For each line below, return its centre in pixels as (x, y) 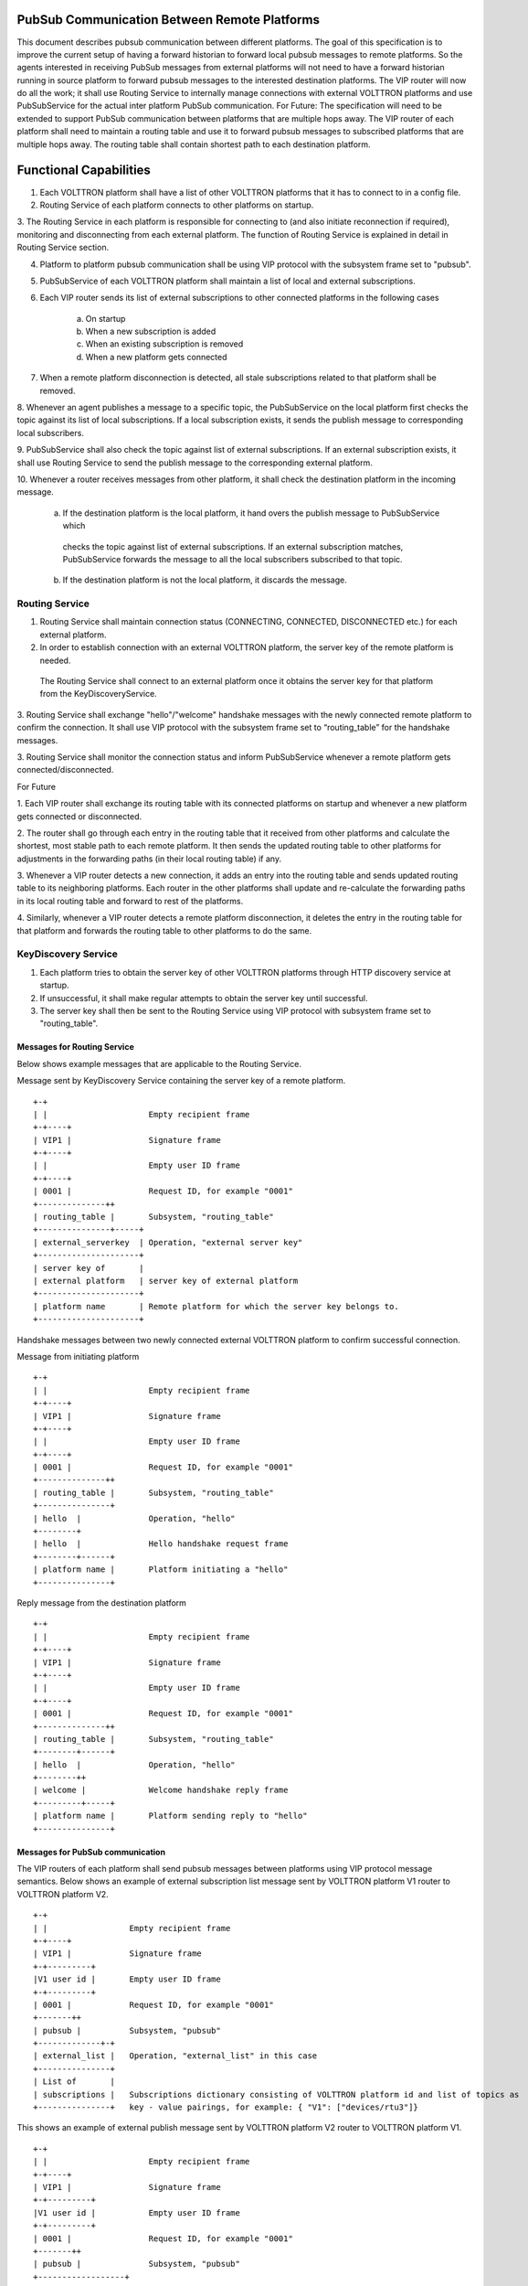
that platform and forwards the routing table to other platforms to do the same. (164, 930)
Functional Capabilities (84, 171)
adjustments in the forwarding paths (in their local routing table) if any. (149, 859)
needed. (55, 660)
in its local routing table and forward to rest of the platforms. (130, 901)
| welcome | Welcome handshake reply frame (161, 1790)
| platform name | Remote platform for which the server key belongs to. (216, 1306)
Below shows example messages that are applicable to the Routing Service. (159, 1063)
